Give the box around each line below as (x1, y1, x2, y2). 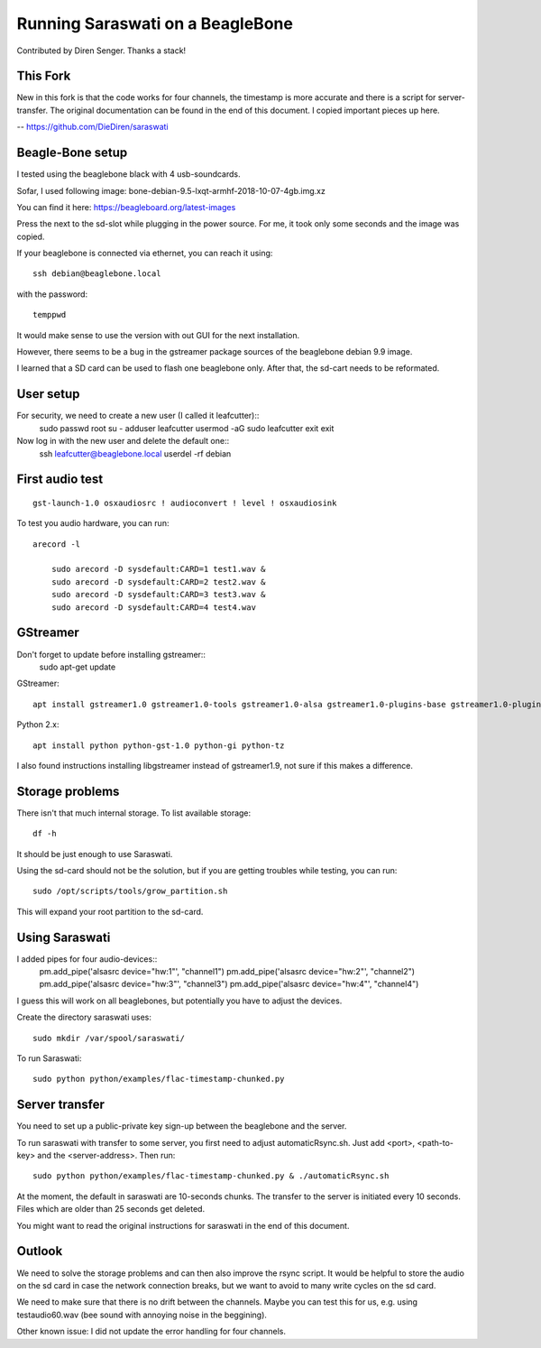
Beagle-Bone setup (16, 145, 128, 161)
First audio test (16, 472, 104, 487)
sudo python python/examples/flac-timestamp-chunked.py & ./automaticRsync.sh (32, 1171, 390, 1181)
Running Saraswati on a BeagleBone (16, 14, 293, 33)
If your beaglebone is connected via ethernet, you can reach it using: (16, 248, 273, 259)
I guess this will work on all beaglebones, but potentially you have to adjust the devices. (16, 995, 343, 1006)
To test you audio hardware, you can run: (16, 518, 170, 529)
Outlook (16, 1243, 63, 1259)
